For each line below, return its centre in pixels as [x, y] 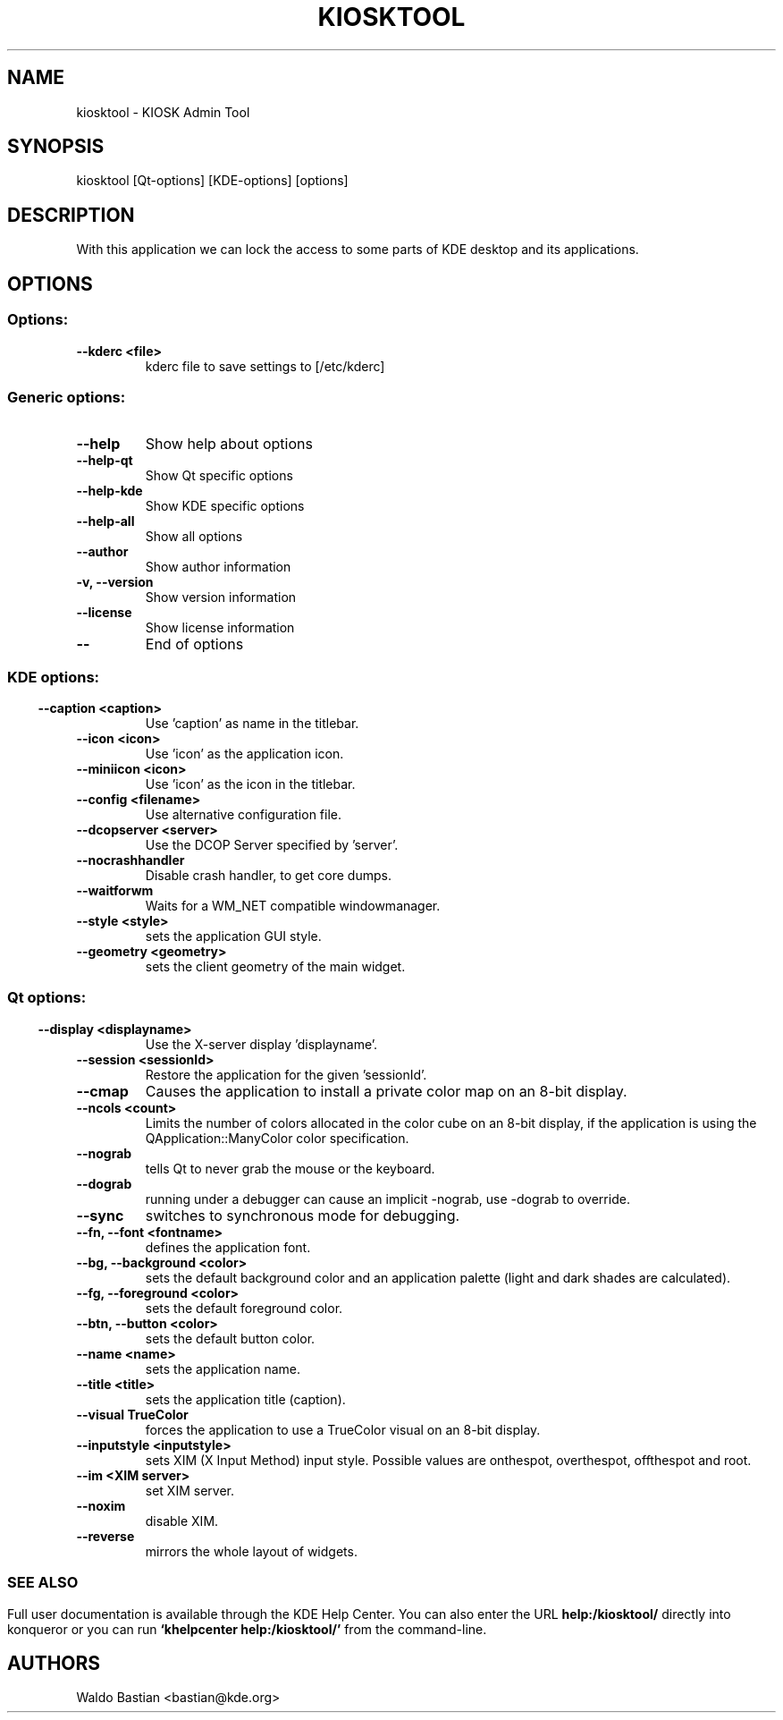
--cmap [102, 1091]
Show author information [218, 567]
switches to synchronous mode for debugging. [303, 1215]
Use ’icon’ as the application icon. [244, 754]
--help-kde [109, 491]
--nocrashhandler [130, 860]
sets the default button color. [230, 1338]
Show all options [194, 537]
